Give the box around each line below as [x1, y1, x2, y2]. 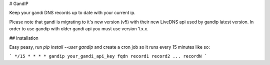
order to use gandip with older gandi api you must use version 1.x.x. [9, 26, 148, 32]
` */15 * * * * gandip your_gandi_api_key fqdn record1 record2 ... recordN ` [9, 54, 207, 59]
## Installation [9, 35, 38, 41]
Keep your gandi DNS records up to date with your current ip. [9, 10, 136, 16]
